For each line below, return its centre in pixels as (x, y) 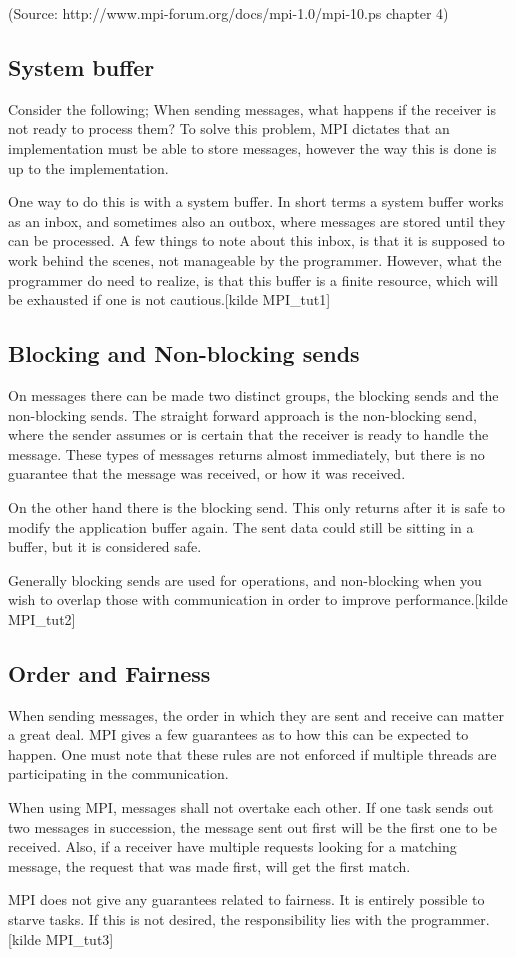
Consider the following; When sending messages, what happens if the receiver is (252, 108)
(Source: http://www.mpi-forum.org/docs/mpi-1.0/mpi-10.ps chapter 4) (228, 13)
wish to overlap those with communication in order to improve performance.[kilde (258, 599)
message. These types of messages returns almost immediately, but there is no (246, 453)
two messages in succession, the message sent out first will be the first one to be (252, 826)
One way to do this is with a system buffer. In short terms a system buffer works (256, 201)
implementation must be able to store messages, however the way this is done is (252, 147)
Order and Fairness (109, 672)
